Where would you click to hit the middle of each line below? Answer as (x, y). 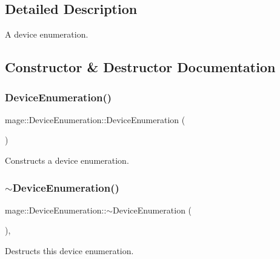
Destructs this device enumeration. (69, 250)
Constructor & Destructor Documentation (140, 67)
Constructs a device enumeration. (67, 160)
